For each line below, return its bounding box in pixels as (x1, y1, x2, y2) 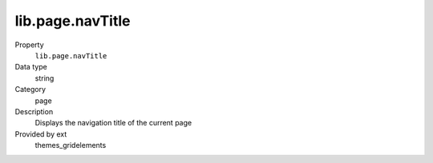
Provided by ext (14, 129, 67, 139)
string (34, 73, 55, 83)
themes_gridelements (34, 141, 107, 150)
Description (14, 106, 54, 116)
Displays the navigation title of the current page (34, 118, 192, 128)
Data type (14, 62, 47, 72)
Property (14, 40, 44, 50)
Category (14, 85, 47, 94)
